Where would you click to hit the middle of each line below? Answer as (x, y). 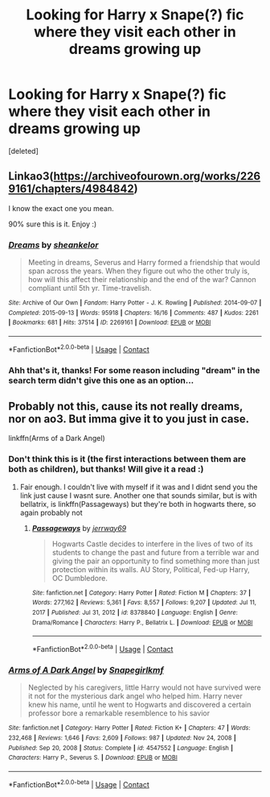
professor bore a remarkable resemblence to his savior (119, 713)
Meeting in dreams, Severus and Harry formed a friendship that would (144, 263)
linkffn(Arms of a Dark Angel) (57, 438)
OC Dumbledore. (80, 578)
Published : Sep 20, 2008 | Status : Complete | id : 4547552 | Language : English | (121, 748)
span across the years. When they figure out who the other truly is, (139, 271)
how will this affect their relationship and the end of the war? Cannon (142, 280)
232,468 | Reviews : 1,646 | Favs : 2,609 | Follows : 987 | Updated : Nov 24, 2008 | (123, 738)
